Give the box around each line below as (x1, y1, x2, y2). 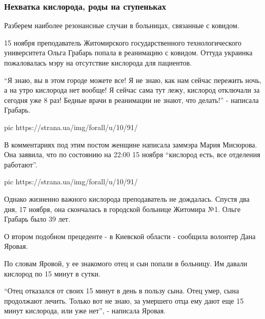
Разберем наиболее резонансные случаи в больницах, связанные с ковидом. (4, 20, 239, 31)
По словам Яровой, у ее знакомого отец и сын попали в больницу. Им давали (4, 258, 248, 268)
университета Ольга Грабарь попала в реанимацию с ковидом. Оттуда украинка (4, 47, 253, 58)
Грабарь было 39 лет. (4, 214, 70, 224)
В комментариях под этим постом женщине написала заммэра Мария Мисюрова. (4, 139, 257, 150)
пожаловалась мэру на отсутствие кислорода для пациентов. (4, 57, 192, 68)
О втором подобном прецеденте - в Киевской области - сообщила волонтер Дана (4, 230, 256, 241)
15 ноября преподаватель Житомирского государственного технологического (4, 37, 242, 48)
